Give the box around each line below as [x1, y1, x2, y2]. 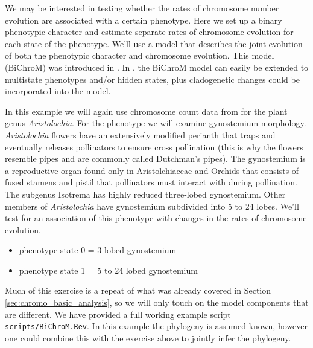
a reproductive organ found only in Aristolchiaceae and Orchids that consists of [5, 164, 299, 176]
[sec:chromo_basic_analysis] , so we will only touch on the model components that [5, 296, 309, 309]
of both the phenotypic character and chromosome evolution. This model [5, 49, 274, 62]
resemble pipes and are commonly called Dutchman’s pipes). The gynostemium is [5, 152, 306, 165]
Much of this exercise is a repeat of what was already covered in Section [5, 284, 271, 297]
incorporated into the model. [5, 85, 111, 97]
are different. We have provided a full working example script [5, 308, 231, 320]
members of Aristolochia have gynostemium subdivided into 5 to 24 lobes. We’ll [5, 199, 299, 212]
